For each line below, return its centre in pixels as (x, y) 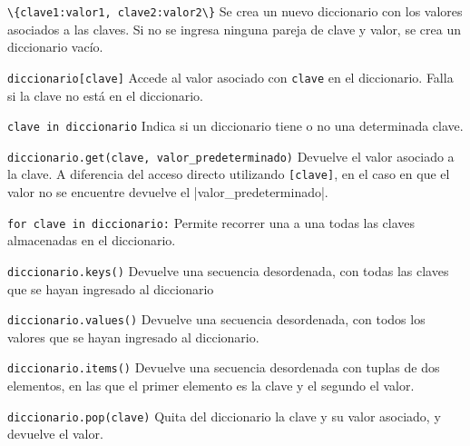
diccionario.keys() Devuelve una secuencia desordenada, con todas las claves (228, 270)
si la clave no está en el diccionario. (105, 95)
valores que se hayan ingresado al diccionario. (133, 337)
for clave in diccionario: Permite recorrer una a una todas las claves (211, 222)
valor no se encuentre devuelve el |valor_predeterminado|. (168, 192)
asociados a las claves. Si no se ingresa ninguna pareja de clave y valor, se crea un (234, 29)
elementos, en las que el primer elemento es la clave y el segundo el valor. (211, 386)
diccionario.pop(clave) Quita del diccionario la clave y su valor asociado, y (224, 416)
